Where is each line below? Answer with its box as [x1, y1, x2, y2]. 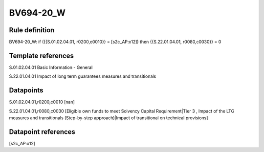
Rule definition [9, 26, 55, 34]
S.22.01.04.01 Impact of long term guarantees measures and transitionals [9, 73, 156, 79]
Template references [9, 51, 74, 60]
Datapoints [9, 86, 44, 95]
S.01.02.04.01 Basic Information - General [9, 64, 93, 70]
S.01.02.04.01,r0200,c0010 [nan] [9, 99, 75, 105]
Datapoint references [9, 128, 76, 136]
